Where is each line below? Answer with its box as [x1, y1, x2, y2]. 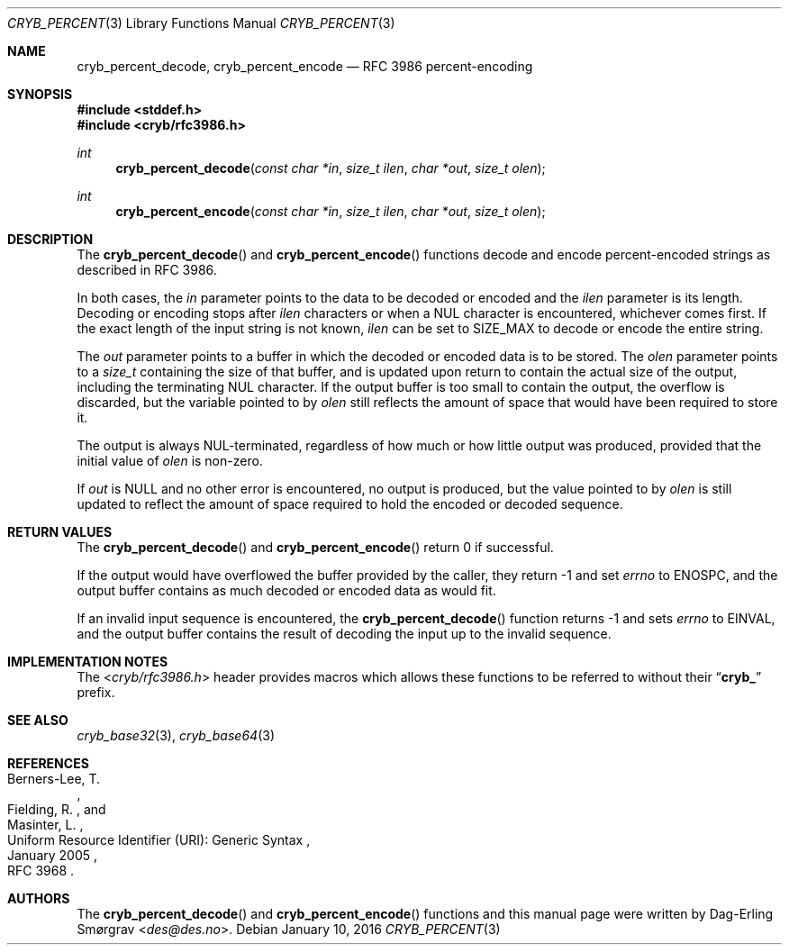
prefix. [77, 685, 115, 700]
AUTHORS [7, 891, 70, 906]
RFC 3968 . [7, 863, 75, 878]
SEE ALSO [7, 712, 68, 728]
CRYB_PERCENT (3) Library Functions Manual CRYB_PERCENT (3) [7, 15, 395, 31]
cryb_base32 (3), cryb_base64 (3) [77, 728, 275, 743]
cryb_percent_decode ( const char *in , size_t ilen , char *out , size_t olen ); [115, 160, 546, 176]
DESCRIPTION [7, 231, 94, 247]
